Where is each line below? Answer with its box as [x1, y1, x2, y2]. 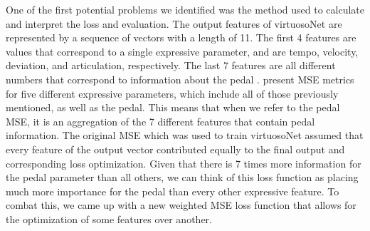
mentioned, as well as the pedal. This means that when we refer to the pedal [6, 100, 340, 115]
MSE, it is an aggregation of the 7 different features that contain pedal [6, 113, 315, 128]
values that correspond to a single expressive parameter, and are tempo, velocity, [6, 43, 359, 58]
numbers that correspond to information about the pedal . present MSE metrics [6, 71, 354, 86]
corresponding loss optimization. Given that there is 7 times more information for [6, 155, 361, 170]
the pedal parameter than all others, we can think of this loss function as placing [6, 170, 359, 185]
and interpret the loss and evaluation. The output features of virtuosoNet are [6, 16, 342, 31]
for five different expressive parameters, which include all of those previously [6, 86, 339, 101]
